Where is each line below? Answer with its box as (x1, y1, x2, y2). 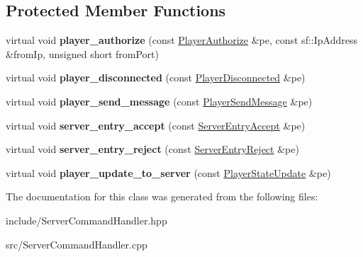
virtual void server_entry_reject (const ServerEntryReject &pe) (6, 142, 299, 156)
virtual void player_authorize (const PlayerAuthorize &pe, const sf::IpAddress (6, 33, 357, 47)
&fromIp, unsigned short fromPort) (6, 46, 159, 61)
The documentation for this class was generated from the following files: (6, 189, 318, 204)
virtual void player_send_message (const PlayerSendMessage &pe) (6, 93, 313, 108)
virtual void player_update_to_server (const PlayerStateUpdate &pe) (6, 165, 331, 180)
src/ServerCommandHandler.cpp (6, 236, 147, 251)
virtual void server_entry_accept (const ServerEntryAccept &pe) (6, 118, 306, 132)
